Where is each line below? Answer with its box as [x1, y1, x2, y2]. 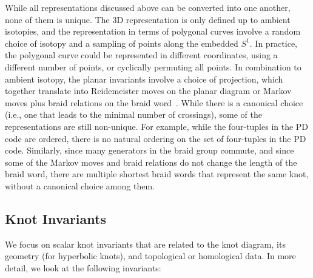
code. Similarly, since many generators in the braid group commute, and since [5, 144, 294, 157]
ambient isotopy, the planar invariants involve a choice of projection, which [5, 72, 283, 85]
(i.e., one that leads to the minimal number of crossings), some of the [5, 108, 262, 121]
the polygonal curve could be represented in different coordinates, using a [5, 49, 278, 61]
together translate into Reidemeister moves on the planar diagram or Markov [5, 84, 292, 97]
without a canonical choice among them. [5, 179, 155, 192]
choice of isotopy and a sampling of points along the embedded [5, 36, 238, 49]
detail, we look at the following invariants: [5, 261, 161, 274]
